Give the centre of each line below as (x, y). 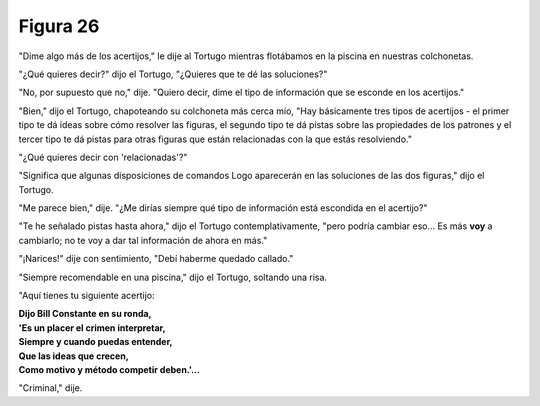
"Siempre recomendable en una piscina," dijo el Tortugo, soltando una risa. (173, 277)
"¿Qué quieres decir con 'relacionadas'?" (103, 157)
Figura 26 (59, 26)
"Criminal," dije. (50, 388)
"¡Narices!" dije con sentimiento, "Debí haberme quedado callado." (156, 259)
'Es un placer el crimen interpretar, (92, 327)
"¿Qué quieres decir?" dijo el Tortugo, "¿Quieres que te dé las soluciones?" (173, 74)
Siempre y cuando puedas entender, (95, 342)
